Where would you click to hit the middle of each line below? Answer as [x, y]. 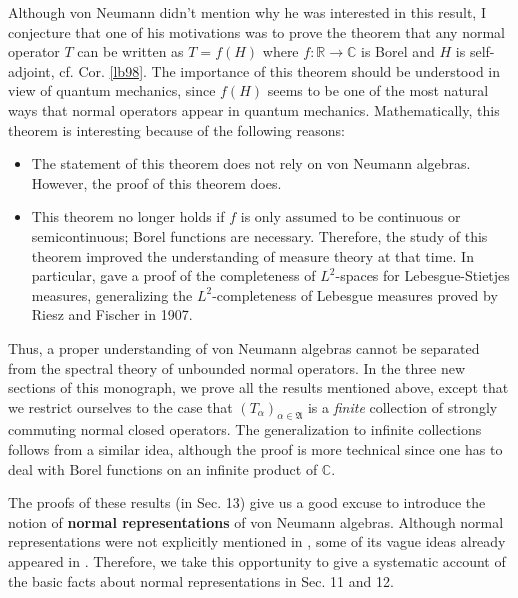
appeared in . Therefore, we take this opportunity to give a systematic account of [257, 561]
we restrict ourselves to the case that [120, 406]
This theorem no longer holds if [128, 216]
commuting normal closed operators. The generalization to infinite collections [245, 429]
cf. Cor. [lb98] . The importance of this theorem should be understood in [280, 70]
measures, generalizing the [112, 294]
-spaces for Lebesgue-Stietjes [422, 275]
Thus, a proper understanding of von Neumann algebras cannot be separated [244, 347]
